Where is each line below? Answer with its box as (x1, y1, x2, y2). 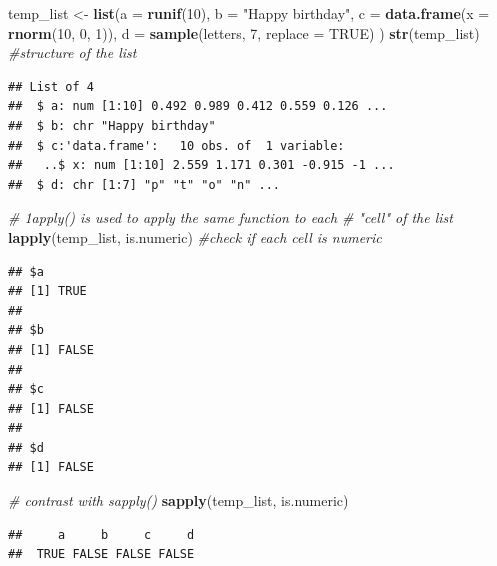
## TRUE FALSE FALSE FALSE (8, 547, 195, 562)
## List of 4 (8, 79, 94, 94)
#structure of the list (8, 42, 137, 63)
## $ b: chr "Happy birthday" (8, 118, 216, 133)
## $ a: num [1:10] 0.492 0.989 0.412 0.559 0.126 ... (8, 99, 388, 114)
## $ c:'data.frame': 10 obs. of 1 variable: (8, 138, 345, 153)
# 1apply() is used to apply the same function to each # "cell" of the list (8, 207, 453, 228)
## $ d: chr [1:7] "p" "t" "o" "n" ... (8, 177, 281, 192)
